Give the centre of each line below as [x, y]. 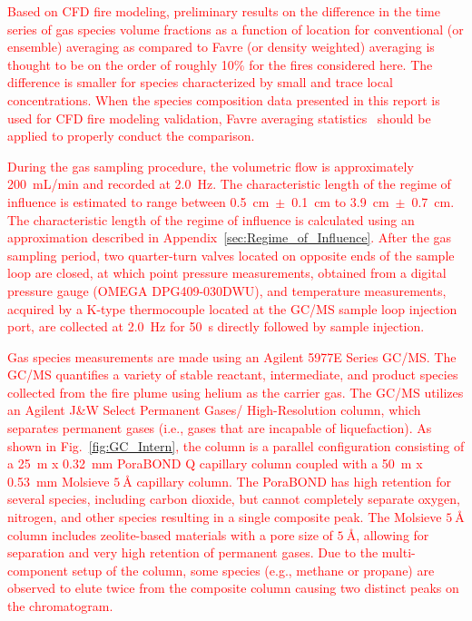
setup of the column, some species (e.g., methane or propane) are [253, 570]
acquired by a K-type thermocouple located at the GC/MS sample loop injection [232, 308]
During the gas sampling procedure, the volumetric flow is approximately [211, 166]
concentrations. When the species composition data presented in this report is [224, 99]
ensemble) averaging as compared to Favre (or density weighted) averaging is [221, 47]
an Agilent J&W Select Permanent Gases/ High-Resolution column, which [214, 410]
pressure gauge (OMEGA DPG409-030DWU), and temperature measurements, [227, 290]
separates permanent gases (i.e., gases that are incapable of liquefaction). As [220, 428]
